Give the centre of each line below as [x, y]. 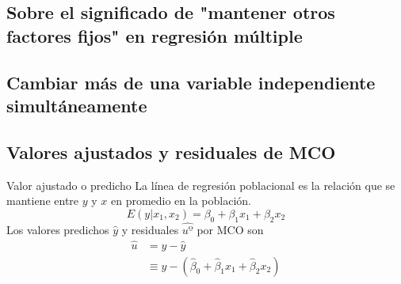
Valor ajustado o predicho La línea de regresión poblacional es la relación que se [201, 185]
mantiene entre [43, 201]
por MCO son [230, 229]
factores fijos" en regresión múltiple [155, 35]
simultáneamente [77, 105]
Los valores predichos [58, 229]
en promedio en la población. [181, 201]
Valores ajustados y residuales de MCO [171, 151]
